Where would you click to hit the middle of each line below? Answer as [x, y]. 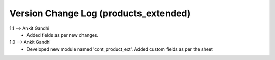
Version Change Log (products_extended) [100, 13]
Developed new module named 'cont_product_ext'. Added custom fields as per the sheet [120, 49]
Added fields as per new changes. [63, 35]
